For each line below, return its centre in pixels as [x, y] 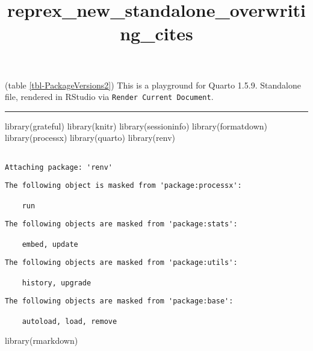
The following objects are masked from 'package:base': [119, 301]
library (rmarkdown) [42, 340]
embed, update [50, 244]
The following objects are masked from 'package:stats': [121, 224]
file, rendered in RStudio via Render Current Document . [109, 97]
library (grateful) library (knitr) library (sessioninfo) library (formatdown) [136, 126]
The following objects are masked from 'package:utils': [121, 263]
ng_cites [156, 33]
